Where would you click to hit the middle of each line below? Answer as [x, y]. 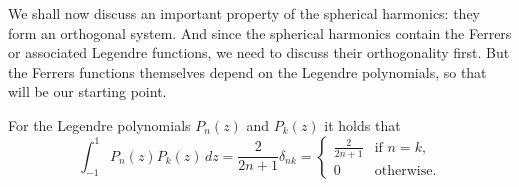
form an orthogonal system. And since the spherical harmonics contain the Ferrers [260, 32]
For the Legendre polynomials [99, 124]
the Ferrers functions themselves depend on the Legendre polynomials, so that [247, 71]
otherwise [403, 170]
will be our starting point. [87, 91]
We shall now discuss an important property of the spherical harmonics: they [244, 13]
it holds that [362, 124]
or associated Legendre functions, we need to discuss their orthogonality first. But [259, 52]
